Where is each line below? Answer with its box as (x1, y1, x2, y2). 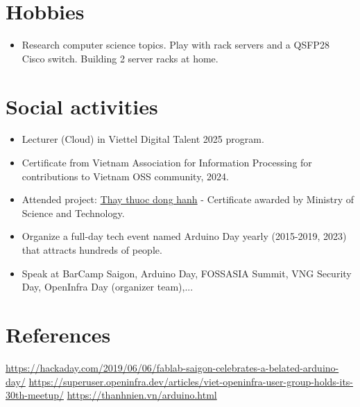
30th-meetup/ (6, 388, 64, 402)
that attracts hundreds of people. (22, 243, 162, 257)
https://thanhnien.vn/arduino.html (67, 388, 217, 402)
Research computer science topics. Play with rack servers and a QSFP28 (22, 37, 329, 52)
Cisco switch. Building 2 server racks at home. (22, 51, 218, 65)
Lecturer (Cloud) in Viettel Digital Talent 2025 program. (22, 132, 264, 146)
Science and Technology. (22, 205, 125, 220)
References (6, 320, 111, 348)
